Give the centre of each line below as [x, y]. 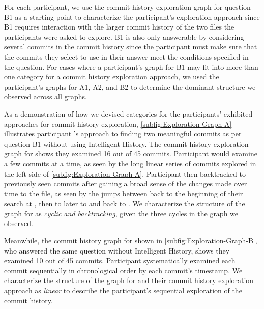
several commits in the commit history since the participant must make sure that [131, 47]
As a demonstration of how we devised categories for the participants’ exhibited [128, 113]
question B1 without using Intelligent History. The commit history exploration [126, 143]
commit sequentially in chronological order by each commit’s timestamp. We [123, 270]
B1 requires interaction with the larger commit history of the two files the [119, 27]
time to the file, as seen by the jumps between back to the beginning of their [124, 193]
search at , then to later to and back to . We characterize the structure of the [125, 203]
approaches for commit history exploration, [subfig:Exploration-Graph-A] [118, 123]
